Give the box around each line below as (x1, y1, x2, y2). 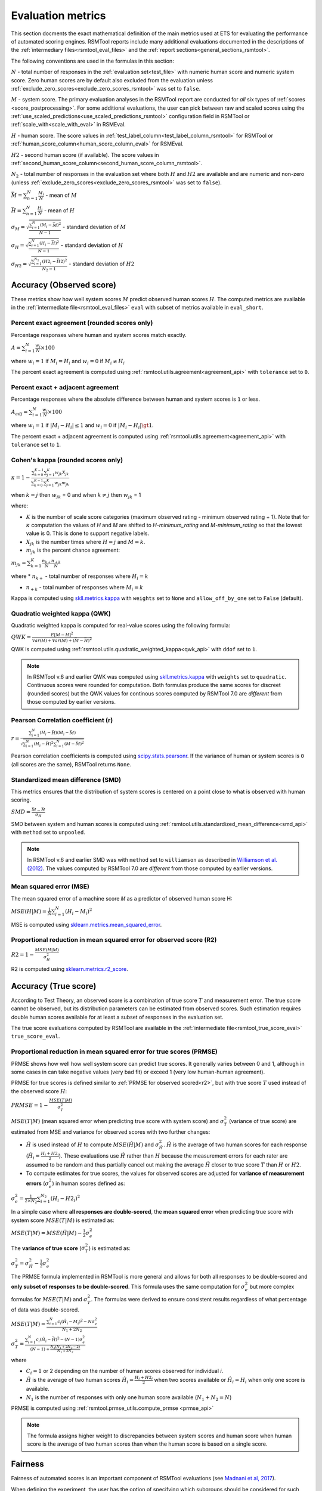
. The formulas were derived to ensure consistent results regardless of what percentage (91, 1295, 307, 1303)
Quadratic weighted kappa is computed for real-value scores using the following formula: (11, 622, 231, 629)
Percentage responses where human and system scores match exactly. (11, 331, 187, 338)
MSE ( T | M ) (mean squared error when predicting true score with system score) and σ (11, 1117, 224, 1124)
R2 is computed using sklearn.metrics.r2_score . (11, 965, 128, 972)
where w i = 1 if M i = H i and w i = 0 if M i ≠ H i (11, 357, 125, 366)
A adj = (11, 409, 28, 417)
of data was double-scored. (11, 1306, 80, 1313)
